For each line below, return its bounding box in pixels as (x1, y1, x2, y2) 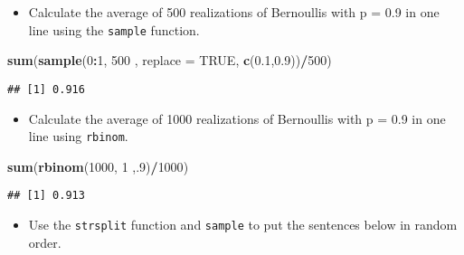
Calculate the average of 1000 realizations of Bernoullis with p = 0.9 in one (28, 109, 446, 127)
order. (28, 232, 62, 251)
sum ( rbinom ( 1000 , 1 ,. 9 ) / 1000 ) (7, 156, 189, 175)
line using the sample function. (28, 20, 200, 39)
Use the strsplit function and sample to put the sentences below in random (28, 215, 458, 233)
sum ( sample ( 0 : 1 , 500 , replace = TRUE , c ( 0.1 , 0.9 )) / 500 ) (7, 51, 332, 70)
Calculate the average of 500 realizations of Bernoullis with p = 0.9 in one (28, 3, 440, 21)
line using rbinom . (28, 127, 128, 146)
